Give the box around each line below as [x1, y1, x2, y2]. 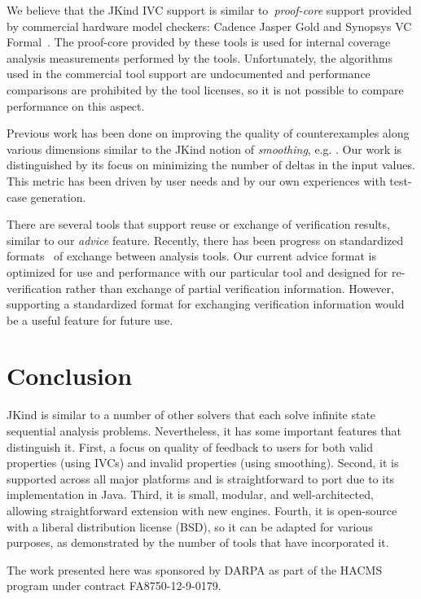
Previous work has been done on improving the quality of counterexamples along [7, 125, 410, 142]
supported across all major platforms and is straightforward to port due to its [7, 470, 395, 487]
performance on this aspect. [7, 97, 145, 114]
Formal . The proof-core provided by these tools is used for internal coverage [7, 33, 391, 50]
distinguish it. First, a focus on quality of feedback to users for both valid [7, 438, 373, 455]
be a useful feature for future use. [7, 311, 173, 328]
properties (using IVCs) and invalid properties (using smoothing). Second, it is [7, 454, 399, 471]
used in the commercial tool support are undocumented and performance [7, 65, 371, 82]
